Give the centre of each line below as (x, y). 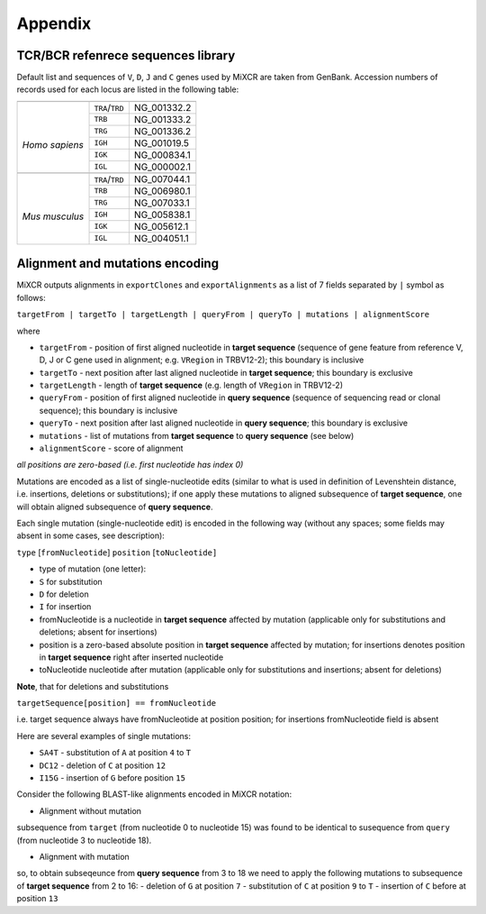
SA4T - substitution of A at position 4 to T (115, 753)
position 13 (37, 899)
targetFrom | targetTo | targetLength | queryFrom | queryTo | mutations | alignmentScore (223, 315)
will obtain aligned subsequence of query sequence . (115, 507)
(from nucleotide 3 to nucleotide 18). (84, 840)
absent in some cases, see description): (91, 535)
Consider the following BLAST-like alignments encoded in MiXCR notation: (154, 794)
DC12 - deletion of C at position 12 (103, 765)
